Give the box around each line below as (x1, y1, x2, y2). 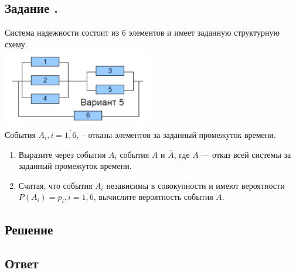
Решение (5, 220, 53, 238)
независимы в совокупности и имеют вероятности (106, 179, 285, 191)
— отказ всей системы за (201, 148, 291, 160)
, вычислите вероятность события (93, 191, 213, 203)
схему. (5, 37, 28, 50)
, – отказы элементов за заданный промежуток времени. (76, 128, 276, 140)
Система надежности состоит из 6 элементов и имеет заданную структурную (5, 26, 280, 39)
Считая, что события (18, 179, 93, 191)
